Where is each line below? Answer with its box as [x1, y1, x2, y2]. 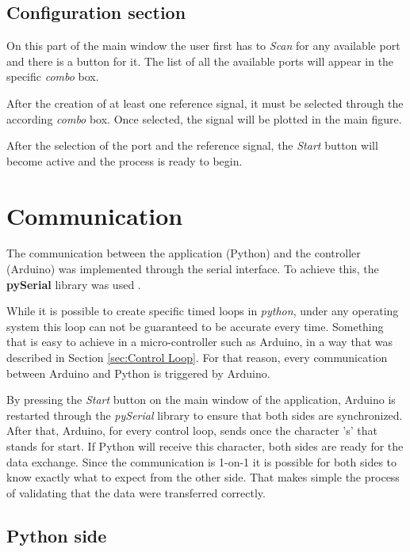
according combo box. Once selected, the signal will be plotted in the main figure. [6, 110, 402, 127]
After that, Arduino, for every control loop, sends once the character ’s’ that [6, 422, 377, 439]
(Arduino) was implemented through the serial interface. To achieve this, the [6, 261, 379, 277]
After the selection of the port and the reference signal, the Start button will [6, 137, 378, 154]
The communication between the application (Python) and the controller [6, 245, 361, 261]
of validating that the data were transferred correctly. [6, 484, 266, 501]
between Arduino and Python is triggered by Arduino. [6, 364, 270, 381]
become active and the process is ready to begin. [6, 152, 243, 169]
